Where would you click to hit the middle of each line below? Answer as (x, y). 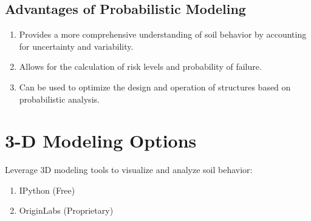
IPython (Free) (47, 190)
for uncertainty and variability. (76, 46)
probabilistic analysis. (59, 99)
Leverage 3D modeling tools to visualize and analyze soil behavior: (129, 170)
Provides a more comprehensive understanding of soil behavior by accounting (163, 34)
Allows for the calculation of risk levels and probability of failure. (140, 66)
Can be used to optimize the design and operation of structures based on (155, 87)
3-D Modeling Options (101, 141)
